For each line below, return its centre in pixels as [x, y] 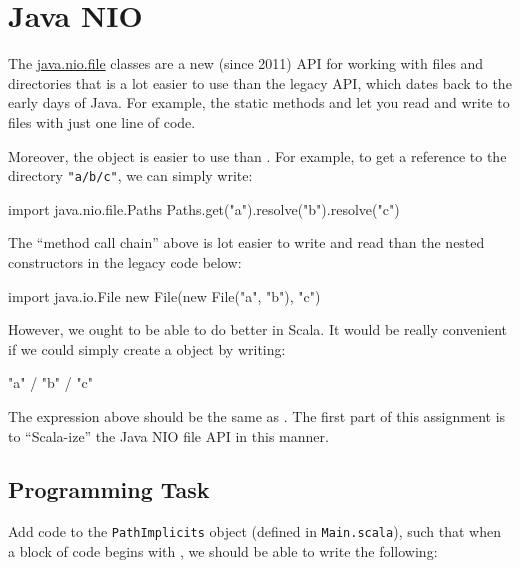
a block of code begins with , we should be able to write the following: [223, 550]
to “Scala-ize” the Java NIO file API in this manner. [168, 435]
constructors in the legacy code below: [125, 261]
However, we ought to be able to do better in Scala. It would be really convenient [258, 329]
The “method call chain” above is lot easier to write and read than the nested [246, 242]
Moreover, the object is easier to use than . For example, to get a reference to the [257, 155]
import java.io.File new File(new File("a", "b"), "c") [164, 295]
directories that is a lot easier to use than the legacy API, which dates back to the [260, 82]
